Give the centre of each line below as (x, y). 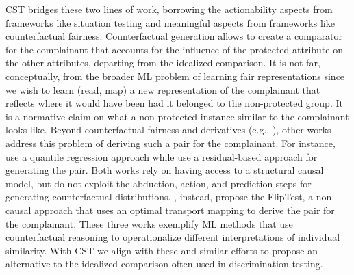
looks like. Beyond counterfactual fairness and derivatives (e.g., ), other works (168, 130)
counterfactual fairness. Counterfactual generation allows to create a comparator (174, 36)
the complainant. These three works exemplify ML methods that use (149, 223)
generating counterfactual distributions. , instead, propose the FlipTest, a (160, 197)
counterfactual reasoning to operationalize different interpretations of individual (173, 237)
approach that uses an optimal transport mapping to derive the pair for (185, 210)
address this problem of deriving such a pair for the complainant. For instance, (170, 143)
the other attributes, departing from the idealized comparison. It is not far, (163, 63)
